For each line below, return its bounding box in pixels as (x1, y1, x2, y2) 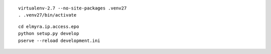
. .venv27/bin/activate (18, 12, 77, 18)
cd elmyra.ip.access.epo (18, 23, 79, 29)
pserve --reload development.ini (18, 37, 100, 43)
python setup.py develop (18, 30, 79, 36)
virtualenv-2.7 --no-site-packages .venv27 (18, 5, 127, 11)
